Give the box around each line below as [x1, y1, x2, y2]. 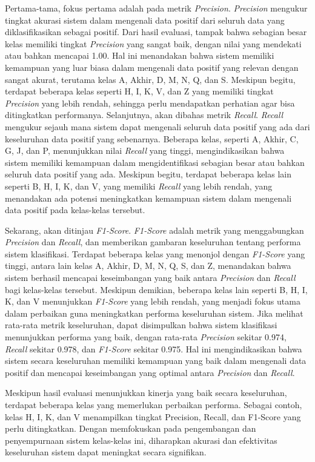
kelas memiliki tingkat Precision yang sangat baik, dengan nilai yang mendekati [5, 37, 302, 50]
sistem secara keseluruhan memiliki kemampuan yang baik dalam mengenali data [5, 354, 307, 367]
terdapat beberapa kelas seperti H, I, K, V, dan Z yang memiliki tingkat [5, 85, 274, 97]
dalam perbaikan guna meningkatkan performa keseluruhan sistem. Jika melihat [5, 306, 303, 319]
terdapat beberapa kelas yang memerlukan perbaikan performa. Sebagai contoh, [5, 398, 302, 411]
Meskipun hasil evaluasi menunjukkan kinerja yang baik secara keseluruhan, [5, 386, 287, 399]
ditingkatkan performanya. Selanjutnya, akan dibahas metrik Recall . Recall [5, 108, 283, 121]
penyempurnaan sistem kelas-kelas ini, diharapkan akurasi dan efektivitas [5, 434, 277, 446]
